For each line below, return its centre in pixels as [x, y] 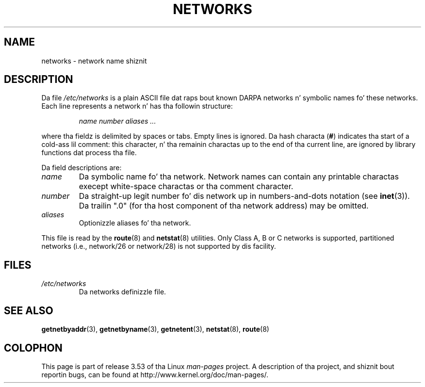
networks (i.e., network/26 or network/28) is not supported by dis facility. [159, 246]
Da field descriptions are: [82, 168]
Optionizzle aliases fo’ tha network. [135, 223]
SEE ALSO [29, 310]
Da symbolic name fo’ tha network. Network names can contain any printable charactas [239, 177]
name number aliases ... [117, 121]
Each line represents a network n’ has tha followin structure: [137, 106]
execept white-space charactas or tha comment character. [186, 186]
